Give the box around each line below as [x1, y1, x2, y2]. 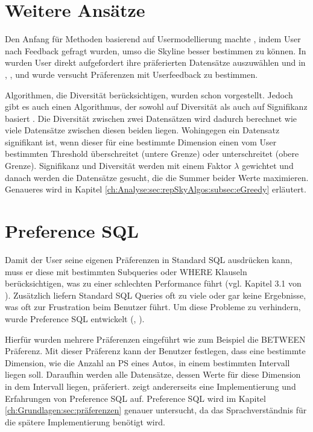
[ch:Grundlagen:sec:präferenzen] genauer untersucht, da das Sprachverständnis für [5, 404, 307, 416]
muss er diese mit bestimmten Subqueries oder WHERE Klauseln [5, 265, 247, 278]
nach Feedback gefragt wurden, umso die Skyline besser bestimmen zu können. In [5, 44, 306, 57]
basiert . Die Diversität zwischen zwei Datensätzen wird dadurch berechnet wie [5, 112, 297, 124]
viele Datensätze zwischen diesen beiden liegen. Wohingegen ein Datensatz [5, 124, 280, 136]
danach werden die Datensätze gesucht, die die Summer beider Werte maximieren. [5, 171, 309, 183]
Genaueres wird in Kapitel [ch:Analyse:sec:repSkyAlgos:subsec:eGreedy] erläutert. [5, 183, 306, 195]
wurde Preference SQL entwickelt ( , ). [5, 312, 145, 325]
